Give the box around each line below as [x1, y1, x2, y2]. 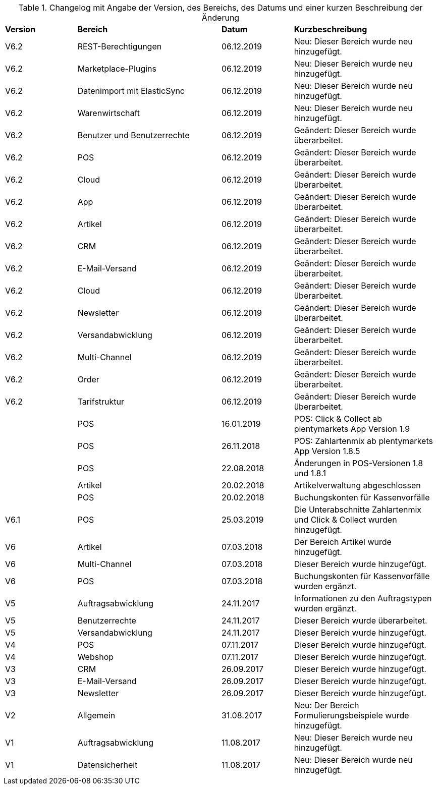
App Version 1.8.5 [294, 446, 360, 456]
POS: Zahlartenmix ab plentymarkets [294, 436, 433, 446]
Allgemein [77, 710, 116, 720]
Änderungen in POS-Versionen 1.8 [294, 458, 423, 468]
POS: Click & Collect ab [294, 414, 383, 424]
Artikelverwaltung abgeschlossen [294, 480, 421, 490]
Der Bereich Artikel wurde [294, 537, 392, 547]
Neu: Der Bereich [294, 700, 359, 710]
